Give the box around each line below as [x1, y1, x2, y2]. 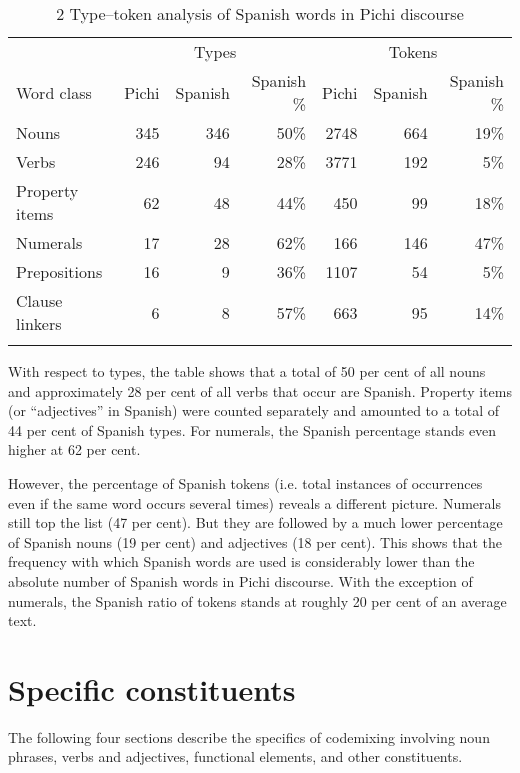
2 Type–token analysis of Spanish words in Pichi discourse [56, 2, 464, 25]
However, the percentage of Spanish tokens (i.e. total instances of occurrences [8, 472, 483, 493]
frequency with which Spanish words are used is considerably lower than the [8, 551, 475, 572]
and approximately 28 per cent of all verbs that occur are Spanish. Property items [8, 380, 512, 401]
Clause [16, 289, 63, 312]
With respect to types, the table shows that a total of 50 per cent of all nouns [8, 361, 486, 381]
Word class [16, 80, 92, 104]
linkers [16, 312, 62, 335]
